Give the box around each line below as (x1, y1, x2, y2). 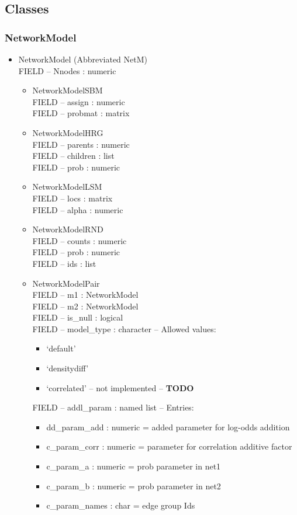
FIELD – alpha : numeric (32, 203, 123, 215)
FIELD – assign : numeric (32, 95, 125, 107)
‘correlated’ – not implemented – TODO (46, 381, 194, 394)
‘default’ (46, 342, 76, 354)
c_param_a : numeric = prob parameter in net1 (46, 460, 221, 472)
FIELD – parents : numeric (32, 138, 130, 150)
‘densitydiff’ (46, 362, 89, 374)
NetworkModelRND (32, 223, 103, 235)
